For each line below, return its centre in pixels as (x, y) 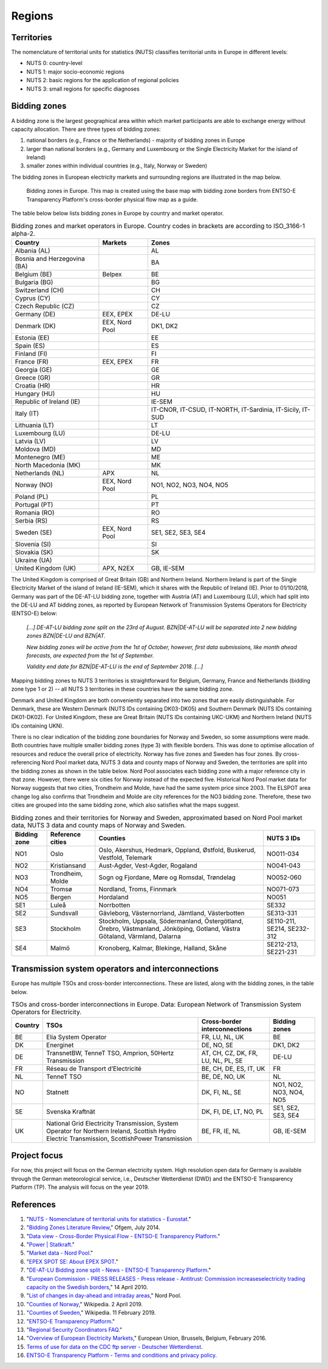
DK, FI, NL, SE (221, 1092)
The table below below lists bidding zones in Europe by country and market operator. (118, 214)
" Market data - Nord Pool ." (60, 1253)
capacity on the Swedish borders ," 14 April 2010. (87, 1287)
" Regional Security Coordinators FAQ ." (74, 1329)
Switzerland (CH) (39, 290)
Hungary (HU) (35, 394)
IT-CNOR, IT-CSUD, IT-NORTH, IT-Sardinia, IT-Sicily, (226, 409)
